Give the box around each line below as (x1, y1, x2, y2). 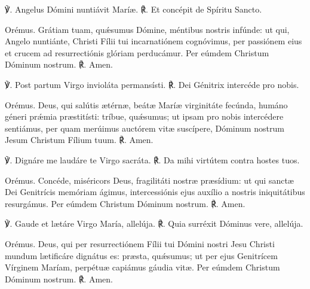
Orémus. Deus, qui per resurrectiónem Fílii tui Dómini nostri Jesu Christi (5, 237, 275, 250)
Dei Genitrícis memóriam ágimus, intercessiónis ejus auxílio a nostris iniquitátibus (5, 185, 305, 198)
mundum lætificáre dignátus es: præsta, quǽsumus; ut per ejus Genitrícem (5, 249, 278, 261)
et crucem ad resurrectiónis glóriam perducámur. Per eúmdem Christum (5, 46, 269, 59)
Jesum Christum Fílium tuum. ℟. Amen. (5, 133, 154, 146)
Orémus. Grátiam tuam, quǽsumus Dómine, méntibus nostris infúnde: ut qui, (5, 23, 290, 35)
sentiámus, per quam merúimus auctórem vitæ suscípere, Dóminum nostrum (5, 121, 284, 134)
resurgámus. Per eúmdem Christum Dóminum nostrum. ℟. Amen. (5, 197, 245, 209)
